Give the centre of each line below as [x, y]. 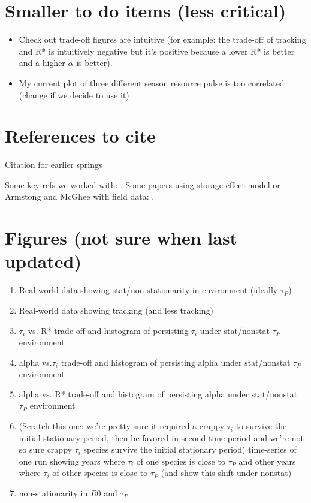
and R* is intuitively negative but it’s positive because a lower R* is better [157, 51]
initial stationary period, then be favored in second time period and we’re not [161, 437]
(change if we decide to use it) [74, 94]
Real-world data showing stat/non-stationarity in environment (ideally [148, 290]
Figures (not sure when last [121, 238]
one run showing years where [72, 461]
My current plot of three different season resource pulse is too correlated [152, 82]
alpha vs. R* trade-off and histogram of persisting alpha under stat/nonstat [158, 394]
